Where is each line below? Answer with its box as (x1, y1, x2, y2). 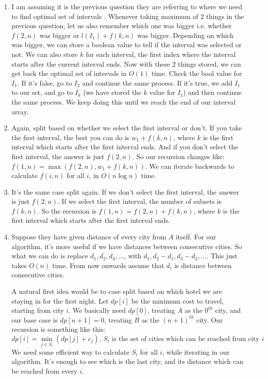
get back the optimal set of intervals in (11, 68, 127, 78)
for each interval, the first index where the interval (85, 49, 236, 59)
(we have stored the (83, 87, 142, 97)
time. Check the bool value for (151, 68, 242, 78)
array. (11, 106, 29, 116)
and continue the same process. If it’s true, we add (82, 77, 233, 88)
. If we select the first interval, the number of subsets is (57, 196, 222, 206)
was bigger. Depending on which (137, 30, 234, 40)
